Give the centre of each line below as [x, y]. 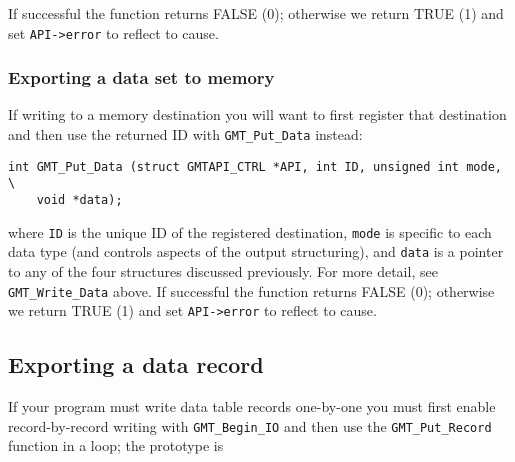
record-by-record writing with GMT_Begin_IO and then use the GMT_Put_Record [250, 425]
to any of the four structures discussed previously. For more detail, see [223, 271]
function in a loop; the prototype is [116, 445]
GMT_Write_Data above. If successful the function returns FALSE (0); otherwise [251, 290]
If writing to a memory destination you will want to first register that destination [257, 114]
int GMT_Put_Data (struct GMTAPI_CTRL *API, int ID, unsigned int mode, [255, 166]
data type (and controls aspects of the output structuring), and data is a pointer [256, 251]
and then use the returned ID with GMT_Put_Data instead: [185, 134]
